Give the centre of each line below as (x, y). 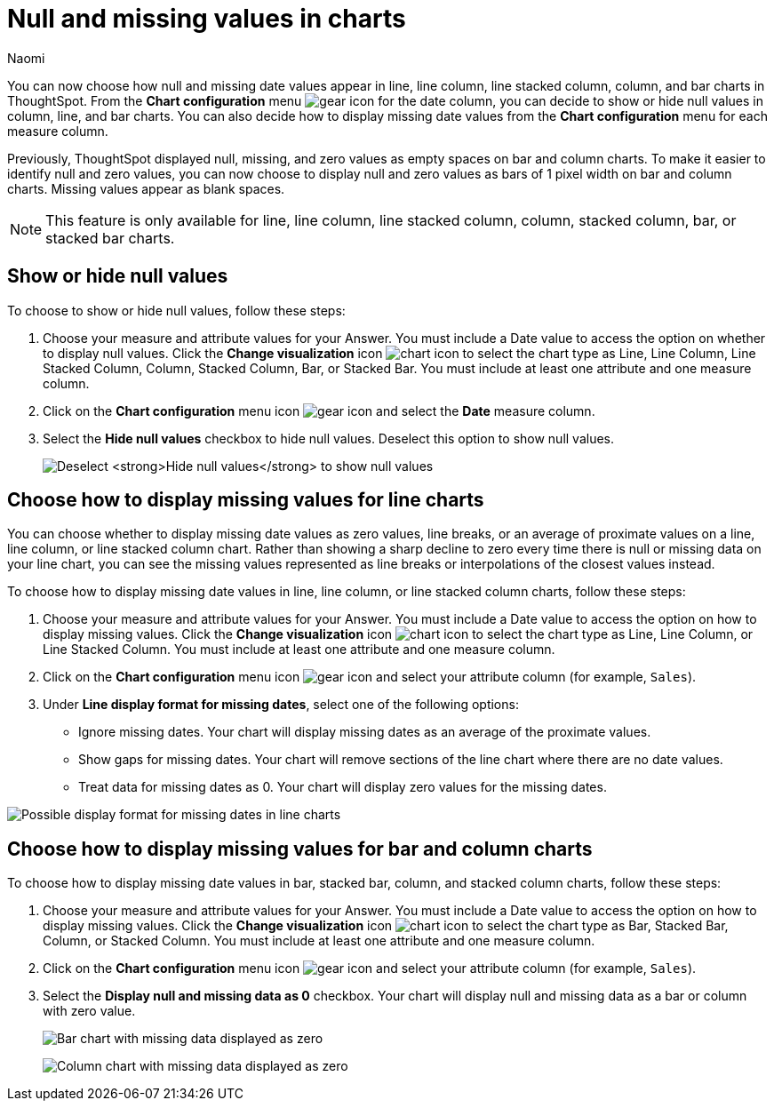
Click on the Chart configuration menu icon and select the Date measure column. (319, 411)
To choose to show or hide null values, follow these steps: (176, 310)
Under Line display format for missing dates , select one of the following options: (281, 705)
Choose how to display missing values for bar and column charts (300, 849)
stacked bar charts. (110, 238)
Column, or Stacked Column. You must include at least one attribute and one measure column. (319, 941)
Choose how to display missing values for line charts (246, 500)
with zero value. (89, 1011)
